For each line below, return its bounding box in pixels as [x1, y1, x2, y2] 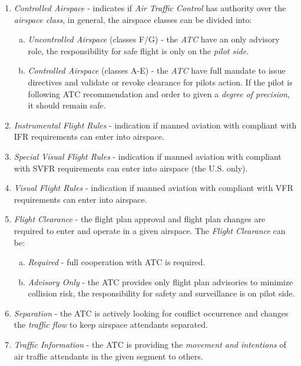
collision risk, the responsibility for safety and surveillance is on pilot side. [28, 287, 295, 299]
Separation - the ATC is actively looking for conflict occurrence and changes [14, 306, 289, 319]
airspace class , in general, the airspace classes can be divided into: [14, 13, 252, 25]
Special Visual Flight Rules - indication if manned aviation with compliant [14, 150, 282, 162]
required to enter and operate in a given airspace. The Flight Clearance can [14, 224, 286, 236]
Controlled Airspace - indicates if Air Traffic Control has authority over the [14, 2, 286, 14]
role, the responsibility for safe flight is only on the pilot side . [28, 44, 249, 57]
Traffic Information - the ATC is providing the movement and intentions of [14, 338, 286, 351]
